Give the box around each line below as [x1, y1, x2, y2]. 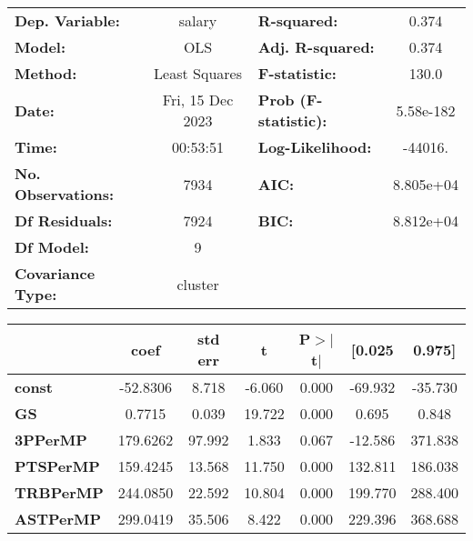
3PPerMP [15, 429, 87, 450]
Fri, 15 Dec [162, 89, 234, 110]
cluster [176, 273, 219, 295]
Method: [15, 63, 77, 84]
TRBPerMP [15, 482, 104, 503]
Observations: [15, 184, 115, 205]
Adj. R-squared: [257, 36, 375, 57]
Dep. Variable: [15, 10, 120, 31]
